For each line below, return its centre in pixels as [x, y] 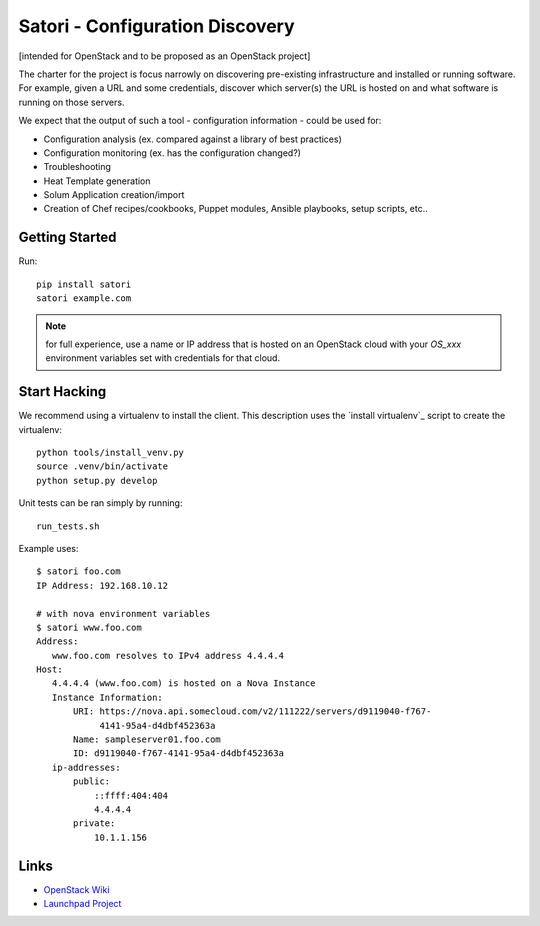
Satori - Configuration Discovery [156, 26]
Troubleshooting [77, 167]
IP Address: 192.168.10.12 [102, 585]
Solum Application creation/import [114, 195]
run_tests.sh [68, 526]
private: [94, 823]
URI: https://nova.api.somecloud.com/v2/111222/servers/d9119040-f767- [252, 711]
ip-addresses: [86, 767]
